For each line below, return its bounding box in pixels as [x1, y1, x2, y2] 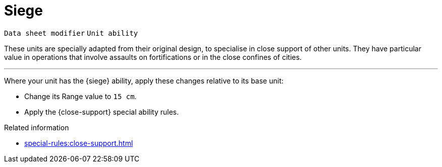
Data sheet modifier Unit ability [4, 29, 138, 37]
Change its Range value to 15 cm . [24, 92, 137, 101]
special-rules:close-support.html [24, 138, 133, 147]
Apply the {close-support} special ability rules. [24, 107, 179, 116]
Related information [4, 123, 69, 132]
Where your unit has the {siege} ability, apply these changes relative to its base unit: [4, 76, 284, 85]
